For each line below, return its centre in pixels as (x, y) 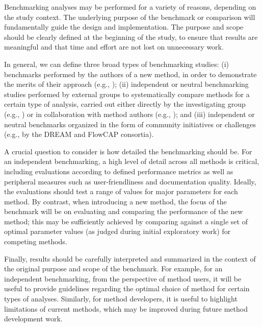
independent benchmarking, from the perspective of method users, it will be (123, 278)
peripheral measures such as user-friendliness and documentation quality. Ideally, (130, 181)
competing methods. (36, 241)
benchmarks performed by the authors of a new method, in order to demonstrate (130, 74)
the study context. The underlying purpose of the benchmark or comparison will (130, 17)
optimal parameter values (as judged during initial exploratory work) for (117, 231)
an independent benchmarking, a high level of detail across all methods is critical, (132, 161)
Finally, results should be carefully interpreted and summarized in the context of (130, 258)
